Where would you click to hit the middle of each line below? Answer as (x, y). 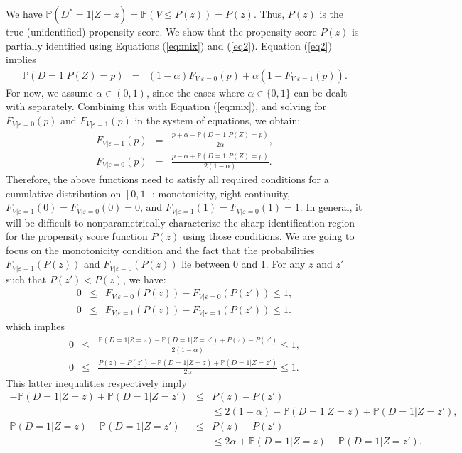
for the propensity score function (77, 236)
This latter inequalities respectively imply (96, 382)
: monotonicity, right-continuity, (221, 193)
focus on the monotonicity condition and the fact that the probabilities (160, 250)
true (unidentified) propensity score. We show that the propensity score (161, 31)
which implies (35, 326)
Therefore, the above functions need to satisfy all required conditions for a (167, 179)
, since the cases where (195, 92)
